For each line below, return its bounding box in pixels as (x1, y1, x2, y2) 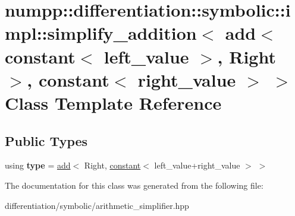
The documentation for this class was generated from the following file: (5, 179, 263, 191)
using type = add (5, 159, 71, 171)
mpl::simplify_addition (5, 21, 197, 45)
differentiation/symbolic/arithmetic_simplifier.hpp (5, 199, 189, 211)
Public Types (5, 131, 88, 150)
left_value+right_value (154, 159, 240, 171)
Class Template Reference (5, 90, 222, 115)
